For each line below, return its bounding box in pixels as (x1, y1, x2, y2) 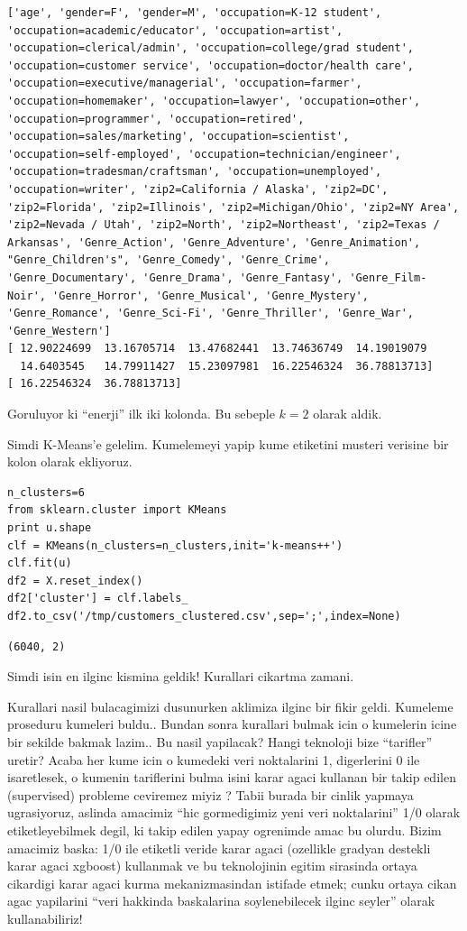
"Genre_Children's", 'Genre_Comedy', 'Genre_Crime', (7, 253, 330, 267)
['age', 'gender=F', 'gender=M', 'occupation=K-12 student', (7, 6, 382, 19)
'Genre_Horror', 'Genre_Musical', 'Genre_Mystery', (52, 289, 369, 302)
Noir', (7, 289, 46, 302)
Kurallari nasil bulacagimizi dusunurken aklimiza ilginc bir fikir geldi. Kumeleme (7, 696, 453, 715)
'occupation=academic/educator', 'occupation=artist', (7, 23, 343, 37)
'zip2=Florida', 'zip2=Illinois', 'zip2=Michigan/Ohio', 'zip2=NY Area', (7, 200, 460, 214)
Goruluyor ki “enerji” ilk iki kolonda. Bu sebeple (7, 404, 275, 423)
